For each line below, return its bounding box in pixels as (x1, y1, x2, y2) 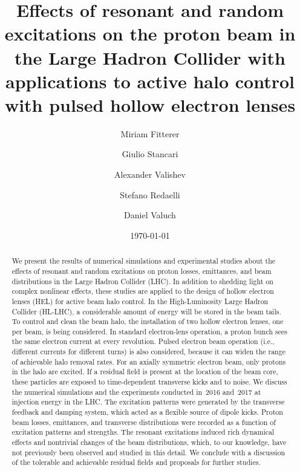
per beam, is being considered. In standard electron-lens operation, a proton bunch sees (11, 326, 287, 336)
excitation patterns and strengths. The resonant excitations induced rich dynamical (11, 427, 275, 437)
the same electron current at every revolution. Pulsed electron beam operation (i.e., (11, 336, 275, 346)
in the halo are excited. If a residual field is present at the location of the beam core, (11, 366, 278, 377)
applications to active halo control (5, 68, 295, 93)
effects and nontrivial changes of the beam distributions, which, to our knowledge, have (11, 437, 287, 447)
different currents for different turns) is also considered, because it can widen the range (11, 346, 285, 357)
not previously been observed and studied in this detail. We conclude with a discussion (11, 447, 285, 457)
